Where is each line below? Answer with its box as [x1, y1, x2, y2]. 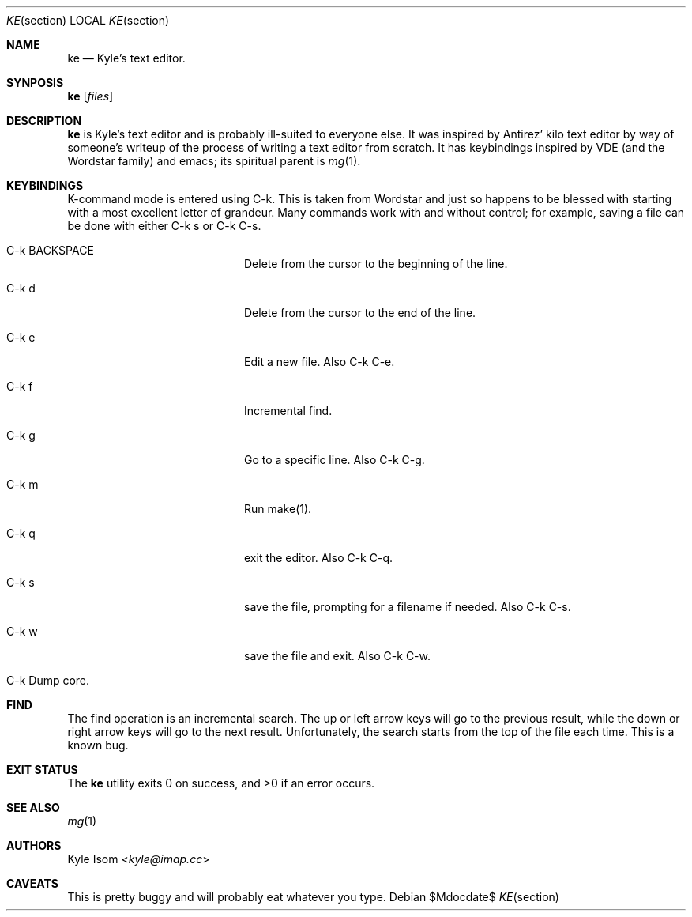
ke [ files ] [67, 89, 114, 103]
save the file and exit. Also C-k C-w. [244, 649, 431, 662]
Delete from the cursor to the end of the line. [244, 306, 476, 319]
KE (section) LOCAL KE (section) [6, 13, 170, 27]
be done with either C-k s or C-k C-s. [67, 219, 261, 232]
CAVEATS [6, 877, 58, 890]
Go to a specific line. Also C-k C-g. [244, 453, 425, 466]
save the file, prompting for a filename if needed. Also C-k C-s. [244, 600, 571, 613]
